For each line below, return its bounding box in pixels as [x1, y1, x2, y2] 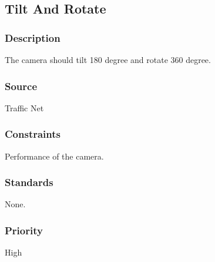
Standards [5, 175, 53, 190]
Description [5, 30, 61, 45]
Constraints [5, 127, 61, 141]
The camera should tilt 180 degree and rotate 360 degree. [5, 54, 211, 65]
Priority [5, 223, 43, 237]
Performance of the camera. [5, 150, 104, 162]
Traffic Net [5, 101, 44, 114]
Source [5, 78, 38, 93]
